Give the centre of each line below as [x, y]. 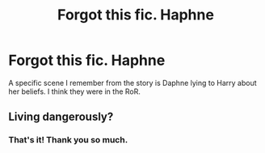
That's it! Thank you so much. [68, 140]
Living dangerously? [61, 117]
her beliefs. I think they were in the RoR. [75, 91]
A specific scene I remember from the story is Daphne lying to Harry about [132, 83]
